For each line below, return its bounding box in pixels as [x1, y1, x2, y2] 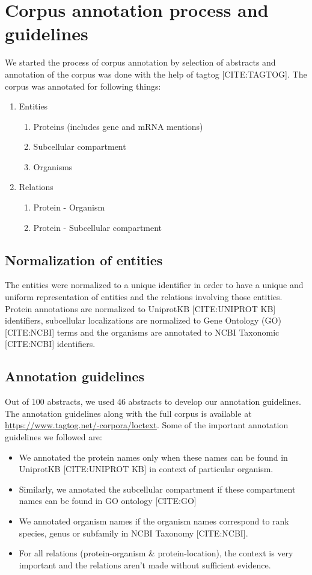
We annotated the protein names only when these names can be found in [19, 450, 288, 463]
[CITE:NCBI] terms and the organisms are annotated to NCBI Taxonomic [5, 325, 280, 338]
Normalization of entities [5, 250, 163, 269]
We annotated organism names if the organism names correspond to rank [19, 514, 289, 527]
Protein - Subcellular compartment [33, 221, 162, 233]
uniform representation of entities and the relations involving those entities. [5, 291, 283, 303]
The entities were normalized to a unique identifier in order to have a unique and [5, 278, 304, 291]
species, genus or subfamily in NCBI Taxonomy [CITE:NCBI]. [19, 526, 248, 539]
